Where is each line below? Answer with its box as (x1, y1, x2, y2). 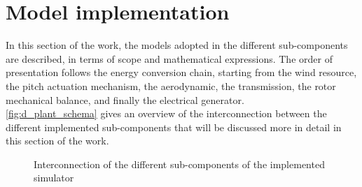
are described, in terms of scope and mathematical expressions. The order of (6, 51, 333, 66)
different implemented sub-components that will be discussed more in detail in (6, 119, 342, 134)
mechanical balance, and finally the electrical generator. (6, 92, 244, 107)
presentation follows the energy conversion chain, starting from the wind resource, (6, 65, 357, 80)
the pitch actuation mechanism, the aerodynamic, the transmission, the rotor (6, 78, 336, 93)
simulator (34, 170, 74, 185)
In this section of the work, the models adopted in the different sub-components (6, 38, 348, 52)
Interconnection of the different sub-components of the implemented (34, 156, 325, 171)
